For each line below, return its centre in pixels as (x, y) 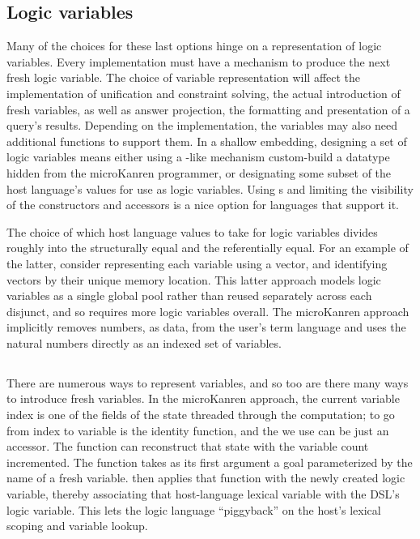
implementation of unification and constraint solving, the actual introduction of (204, 93)
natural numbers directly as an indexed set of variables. (144, 342)
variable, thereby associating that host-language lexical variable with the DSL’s (203, 494)
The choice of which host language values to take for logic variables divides (192, 231)
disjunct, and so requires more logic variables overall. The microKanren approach (208, 311)
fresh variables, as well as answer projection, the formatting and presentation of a (208, 109)
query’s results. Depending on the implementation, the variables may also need (202, 125)
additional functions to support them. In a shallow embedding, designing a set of (207, 141)
